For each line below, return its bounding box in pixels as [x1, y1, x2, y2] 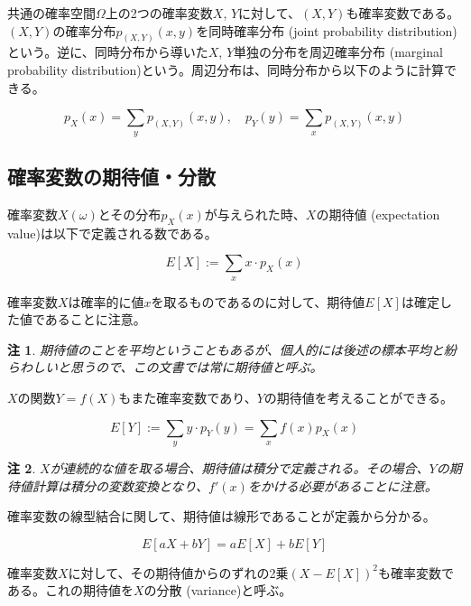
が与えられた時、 [204, 204, 306, 223]
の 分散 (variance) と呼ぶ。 [143, 581, 292, 600]
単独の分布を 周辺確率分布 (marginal [234, 42, 443, 61]
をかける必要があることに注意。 [247, 476, 438, 495]
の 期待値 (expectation [316, 204, 440, 223]
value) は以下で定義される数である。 [7, 223, 217, 242]
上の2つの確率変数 [105, 4, 213, 22]
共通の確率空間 [7, 4, 96, 22]
